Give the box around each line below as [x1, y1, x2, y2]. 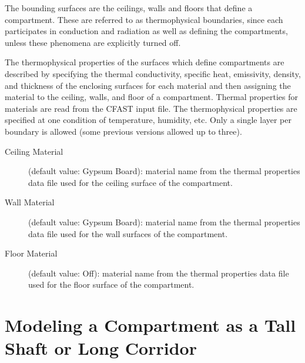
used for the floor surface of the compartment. [28, 278, 195, 291]
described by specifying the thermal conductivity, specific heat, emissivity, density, [5, 67, 301, 79]
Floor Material [5, 247, 58, 259]
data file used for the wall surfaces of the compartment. [28, 227, 228, 239]
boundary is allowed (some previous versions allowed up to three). [5, 125, 242, 137]
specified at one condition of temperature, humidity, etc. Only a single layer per [5, 114, 291, 126]
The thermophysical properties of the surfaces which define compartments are [5, 56, 284, 68]
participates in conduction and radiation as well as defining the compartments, [5, 25, 288, 37]
